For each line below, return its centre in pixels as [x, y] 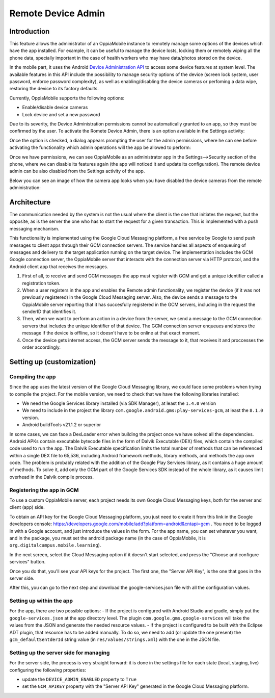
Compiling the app [33, 376]
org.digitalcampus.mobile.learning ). [55, 545]
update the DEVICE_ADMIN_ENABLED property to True [79, 679]
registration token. [41, 283]
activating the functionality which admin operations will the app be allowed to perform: [100, 147]
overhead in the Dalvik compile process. [52, 477]
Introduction [30, 31]
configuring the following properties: [48, 670]
